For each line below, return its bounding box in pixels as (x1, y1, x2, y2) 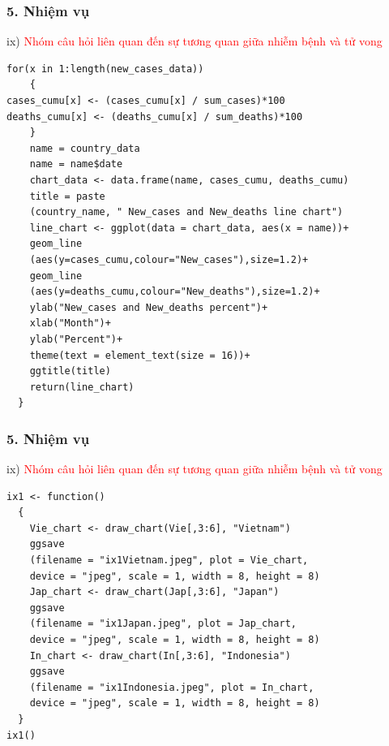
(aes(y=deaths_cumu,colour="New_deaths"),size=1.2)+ (29, 286, 320, 298)
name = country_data (29, 142, 140, 154)
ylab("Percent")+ (29, 333, 123, 345)
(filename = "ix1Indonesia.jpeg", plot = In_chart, (29, 681, 314, 693)
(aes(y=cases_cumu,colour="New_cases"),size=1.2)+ (29, 253, 309, 265)
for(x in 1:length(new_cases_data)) (6, 63, 204, 75)
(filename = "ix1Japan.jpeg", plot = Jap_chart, (29, 618, 297, 630)
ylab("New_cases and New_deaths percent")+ (29, 301, 268, 313)
